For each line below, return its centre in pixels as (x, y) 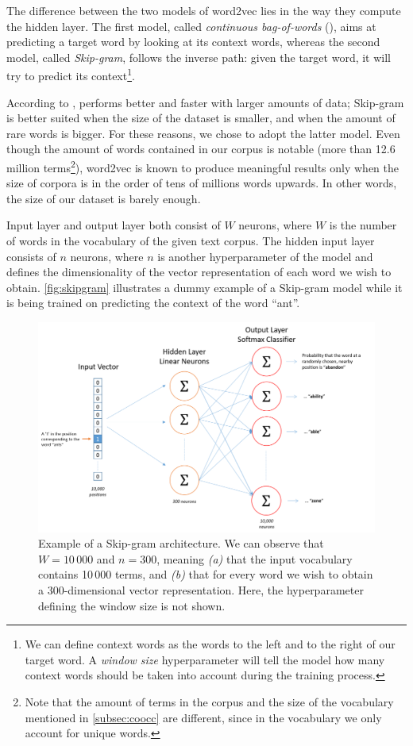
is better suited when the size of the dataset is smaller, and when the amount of (201, 118)
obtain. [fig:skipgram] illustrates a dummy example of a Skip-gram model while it (205, 287)
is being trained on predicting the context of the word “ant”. (153, 303)
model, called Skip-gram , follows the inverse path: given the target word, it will (199, 57)
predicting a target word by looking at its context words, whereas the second (193, 42)
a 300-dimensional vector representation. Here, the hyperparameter (201, 589)
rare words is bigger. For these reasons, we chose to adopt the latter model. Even (203, 133)
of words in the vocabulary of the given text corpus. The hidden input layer (191, 241)
